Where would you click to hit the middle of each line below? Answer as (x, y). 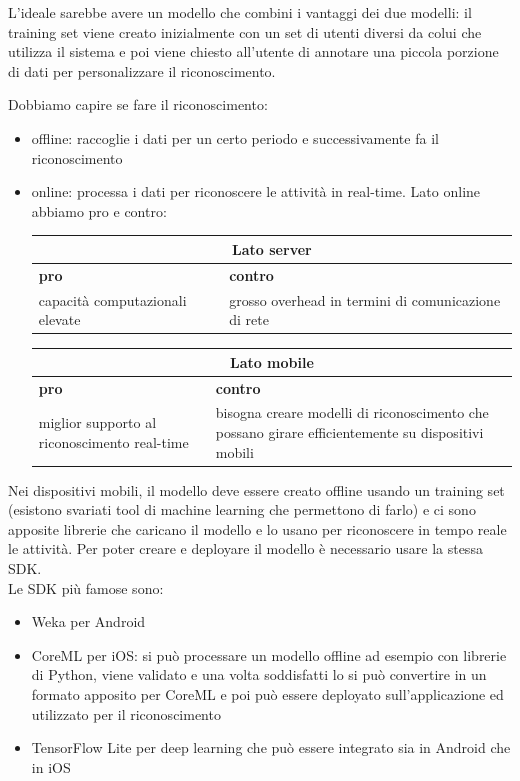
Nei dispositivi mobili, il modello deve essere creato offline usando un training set (256, 489)
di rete (249, 319)
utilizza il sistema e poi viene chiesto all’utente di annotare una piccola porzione (253, 51)
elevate (59, 319)
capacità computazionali (112, 299)
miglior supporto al (97, 422)
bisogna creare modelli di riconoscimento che (352, 412)
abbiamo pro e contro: (99, 210)
